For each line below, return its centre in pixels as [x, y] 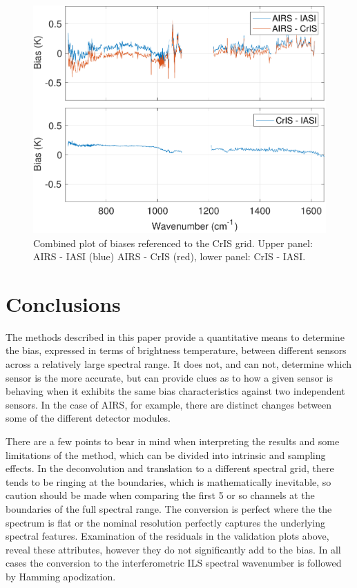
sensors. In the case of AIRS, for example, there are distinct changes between [169, 404]
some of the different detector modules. [88, 418]
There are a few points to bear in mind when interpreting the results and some [173, 441]
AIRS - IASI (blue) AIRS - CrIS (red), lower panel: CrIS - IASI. [170, 256]
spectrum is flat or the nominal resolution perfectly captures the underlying [165, 522]
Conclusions [63, 303]
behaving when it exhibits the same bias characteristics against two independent [175, 391]
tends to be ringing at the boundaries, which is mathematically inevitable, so [168, 481]
